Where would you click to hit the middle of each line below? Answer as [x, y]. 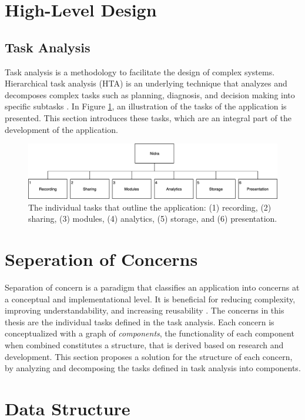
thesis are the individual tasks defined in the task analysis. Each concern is [140, 321]
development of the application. [61, 129]
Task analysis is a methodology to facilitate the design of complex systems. [140, 71]
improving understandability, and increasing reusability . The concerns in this [145, 310]
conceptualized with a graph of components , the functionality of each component [150, 333]
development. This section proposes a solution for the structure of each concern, [149, 356]
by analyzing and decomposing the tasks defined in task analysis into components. [153, 368]
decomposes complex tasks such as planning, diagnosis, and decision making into [150, 94]
